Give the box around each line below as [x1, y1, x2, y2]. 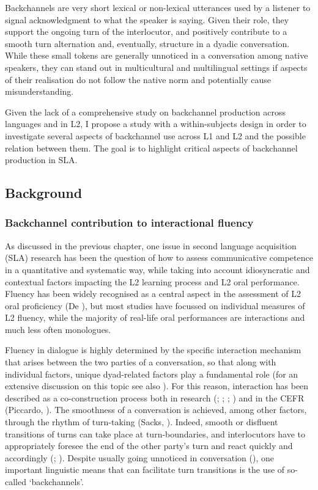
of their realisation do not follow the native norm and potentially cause [5, 73, 272, 86]
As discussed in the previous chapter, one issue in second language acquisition [5, 239, 297, 252]
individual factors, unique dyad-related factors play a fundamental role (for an [5, 367, 298, 380]
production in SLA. [5, 153, 78, 166]
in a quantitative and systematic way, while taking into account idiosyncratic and [5, 263, 310, 276]
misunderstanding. [5, 85, 74, 98]
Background [5, 183, 83, 202]
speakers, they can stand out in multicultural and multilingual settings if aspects [5, 60, 308, 73]
